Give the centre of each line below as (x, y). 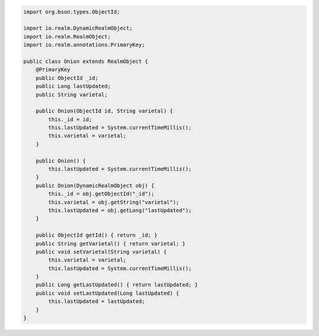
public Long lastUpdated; (73, 86)
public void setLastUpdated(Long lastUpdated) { (108, 293)
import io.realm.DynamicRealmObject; (78, 28)
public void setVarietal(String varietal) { (101, 252)
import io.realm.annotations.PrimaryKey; (84, 45)
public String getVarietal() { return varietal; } (110, 243)
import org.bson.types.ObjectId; (72, 12)
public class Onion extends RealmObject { (86, 61)
